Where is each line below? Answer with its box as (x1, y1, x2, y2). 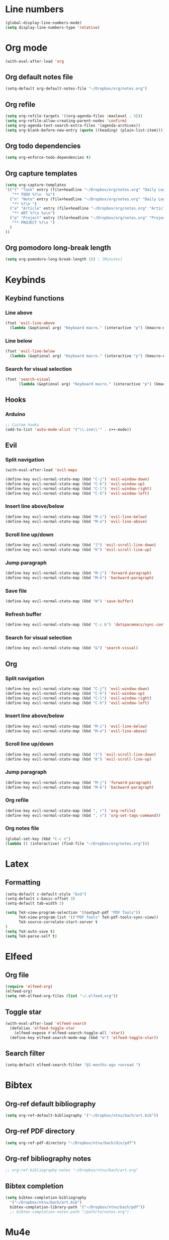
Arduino (5, 411, 26, 418)
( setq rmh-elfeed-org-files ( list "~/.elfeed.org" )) (5, 994, 118, 999)
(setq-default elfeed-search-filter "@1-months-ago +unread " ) (5, 1062, 141, 1068)
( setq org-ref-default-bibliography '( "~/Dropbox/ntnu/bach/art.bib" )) (5, 1113, 158, 1118)
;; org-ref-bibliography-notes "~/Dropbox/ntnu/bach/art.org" (5, 1168, 138, 1173)
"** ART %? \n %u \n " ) (12, 211, 55, 216)
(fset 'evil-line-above (5, 321, 55, 326)
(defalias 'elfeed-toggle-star (10, 1026, 75, 1031)
